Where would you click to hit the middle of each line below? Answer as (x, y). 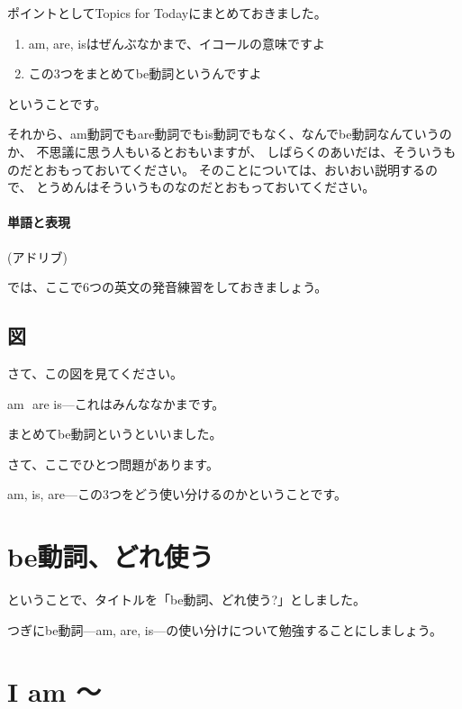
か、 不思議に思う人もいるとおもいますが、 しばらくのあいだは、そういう (226, 151)
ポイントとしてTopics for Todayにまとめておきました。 (167, 13)
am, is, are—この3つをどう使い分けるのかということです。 (177, 494)
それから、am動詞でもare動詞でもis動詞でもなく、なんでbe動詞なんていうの (230, 134)
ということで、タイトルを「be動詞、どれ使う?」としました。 (187, 600)
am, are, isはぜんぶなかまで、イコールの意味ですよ (177, 43)
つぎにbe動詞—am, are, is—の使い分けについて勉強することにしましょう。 (225, 629)
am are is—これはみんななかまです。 (116, 403)
